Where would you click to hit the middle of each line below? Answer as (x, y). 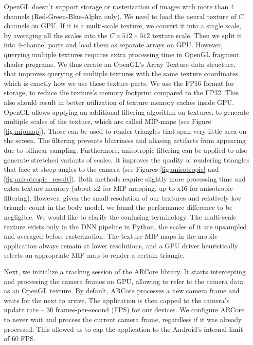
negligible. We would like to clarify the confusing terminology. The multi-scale (120, 217)
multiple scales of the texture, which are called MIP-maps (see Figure (108, 121)
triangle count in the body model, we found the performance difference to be (118, 207)
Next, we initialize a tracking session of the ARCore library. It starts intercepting (125, 272)
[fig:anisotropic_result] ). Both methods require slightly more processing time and (125, 178)
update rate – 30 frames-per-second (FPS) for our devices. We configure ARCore (124, 310)
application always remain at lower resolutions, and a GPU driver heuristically (121, 245)
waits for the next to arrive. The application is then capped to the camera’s (117, 300)
